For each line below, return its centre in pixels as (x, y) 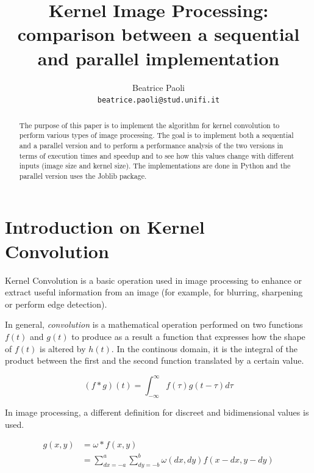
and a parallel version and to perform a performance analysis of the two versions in (151, 145)
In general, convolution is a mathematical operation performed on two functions (154, 324)
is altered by (63, 348)
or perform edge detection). (56, 304)
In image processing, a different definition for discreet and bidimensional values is (157, 412)
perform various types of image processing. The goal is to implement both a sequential (156, 135)
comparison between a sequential (159, 34)
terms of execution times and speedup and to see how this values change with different (157, 155)
